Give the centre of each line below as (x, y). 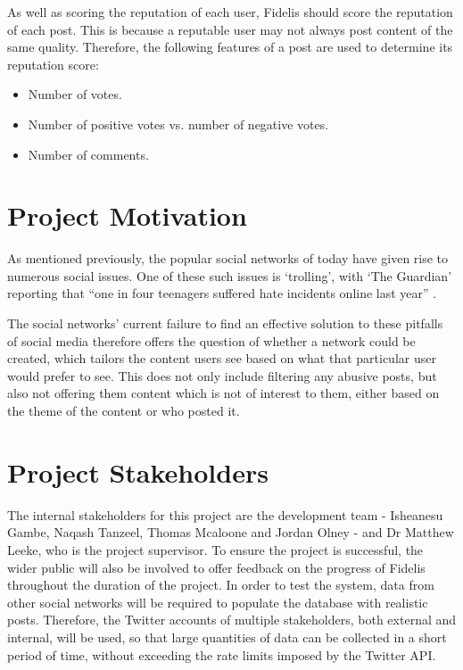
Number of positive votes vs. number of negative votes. (178, 124)
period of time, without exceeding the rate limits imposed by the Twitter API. (222, 654)
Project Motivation (127, 215)
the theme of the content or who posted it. (124, 411)
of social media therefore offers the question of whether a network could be (211, 340)
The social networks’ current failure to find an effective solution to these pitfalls (225, 323)
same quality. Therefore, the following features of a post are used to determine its (230, 47)
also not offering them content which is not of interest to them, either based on (223, 393)
